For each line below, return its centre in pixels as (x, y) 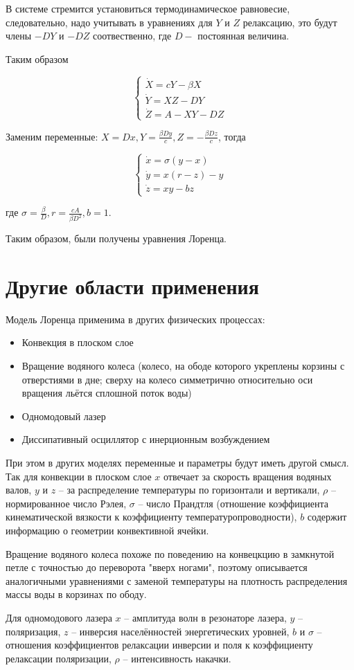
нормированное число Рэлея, (66, 503)
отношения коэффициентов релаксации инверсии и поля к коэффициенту (159, 645)
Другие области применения (132, 286)
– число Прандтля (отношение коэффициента (233, 503)
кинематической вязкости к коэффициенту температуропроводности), (151, 517)
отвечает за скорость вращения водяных (247, 476)
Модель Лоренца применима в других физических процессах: (135, 319)
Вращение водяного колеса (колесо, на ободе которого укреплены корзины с (183, 366)
